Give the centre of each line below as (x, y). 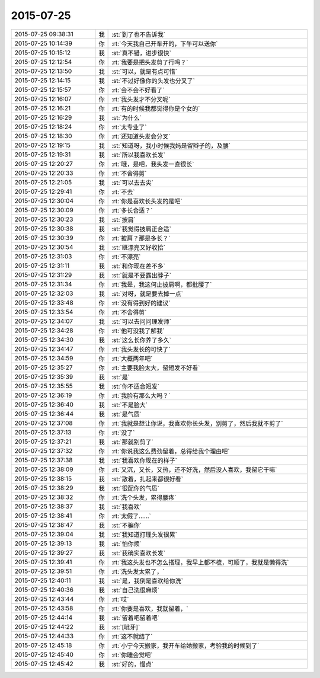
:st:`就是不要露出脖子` (141, 275)
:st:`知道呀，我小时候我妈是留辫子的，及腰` (171, 145)
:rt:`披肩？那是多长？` (141, 238)
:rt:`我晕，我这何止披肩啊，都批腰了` (161, 284)
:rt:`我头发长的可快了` (141, 349)
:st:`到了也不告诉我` (138, 34)
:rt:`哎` (120, 599)
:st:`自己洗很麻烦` (135, 590)
